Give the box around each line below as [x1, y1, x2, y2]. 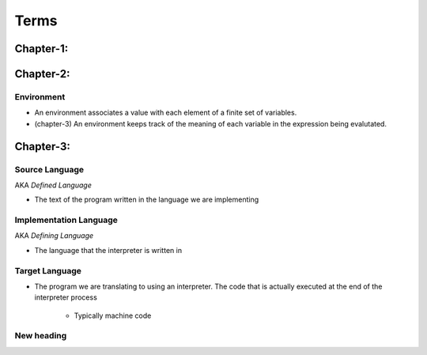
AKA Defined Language [14, 180, 93, 190]
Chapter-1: [14, 42, 69, 55]
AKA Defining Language [14, 231, 94, 240]
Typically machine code [74, 311, 152, 320]
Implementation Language [14, 214, 118, 225]
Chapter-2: [14, 67, 70, 81]
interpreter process [34, 293, 98, 302]
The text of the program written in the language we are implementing [34, 194, 259, 205]
